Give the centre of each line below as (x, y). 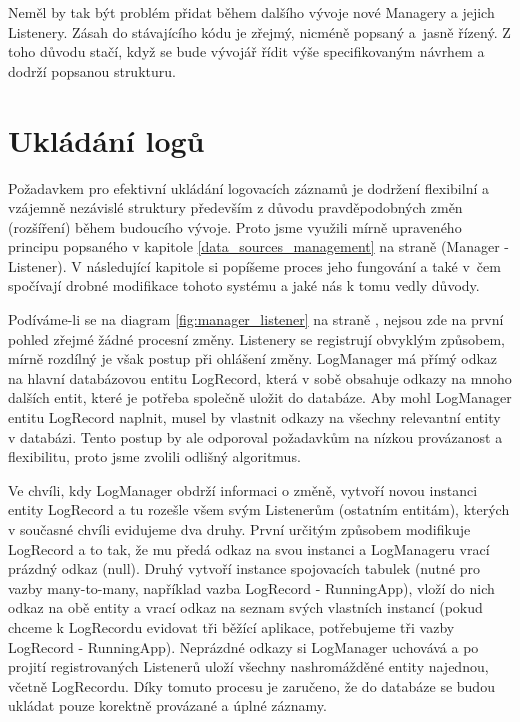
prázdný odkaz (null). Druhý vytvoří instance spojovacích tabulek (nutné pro (244, 568)
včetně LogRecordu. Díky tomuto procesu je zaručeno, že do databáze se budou (251, 685)
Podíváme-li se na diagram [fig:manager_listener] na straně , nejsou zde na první (256, 319)
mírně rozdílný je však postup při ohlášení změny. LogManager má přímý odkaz (253, 358)
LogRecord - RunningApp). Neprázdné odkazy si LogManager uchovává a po (243, 646)
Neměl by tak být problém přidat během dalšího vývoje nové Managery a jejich (251, 12)
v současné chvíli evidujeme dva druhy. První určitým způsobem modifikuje (239, 529)
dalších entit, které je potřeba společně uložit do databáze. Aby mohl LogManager (260, 397)
